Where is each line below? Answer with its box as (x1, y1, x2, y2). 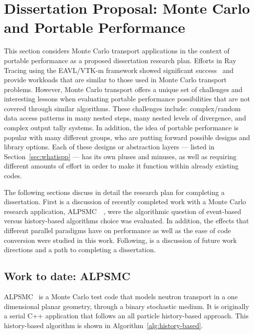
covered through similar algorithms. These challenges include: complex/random (4, 103, 241, 113)
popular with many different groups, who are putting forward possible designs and (4, 132, 250, 142)
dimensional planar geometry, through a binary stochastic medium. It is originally (4, 301, 249, 311)
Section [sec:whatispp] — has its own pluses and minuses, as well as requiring (4, 151, 237, 161)
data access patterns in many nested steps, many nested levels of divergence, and (4, 113, 246, 123)
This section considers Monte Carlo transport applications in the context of (4, 46, 230, 56)
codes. (4, 170, 22, 181)
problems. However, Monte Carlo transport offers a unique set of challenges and (4, 84, 243, 94)
